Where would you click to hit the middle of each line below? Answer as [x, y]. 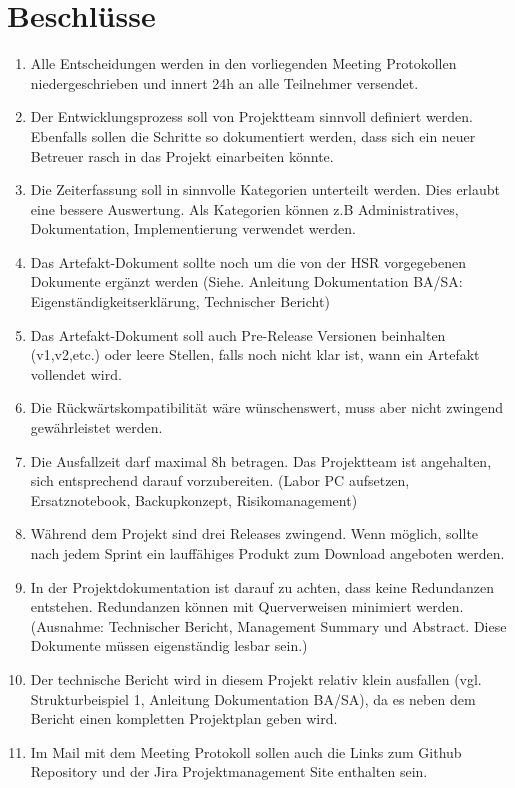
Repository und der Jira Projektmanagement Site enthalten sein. [229, 771]
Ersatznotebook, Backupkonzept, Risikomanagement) [194, 499]
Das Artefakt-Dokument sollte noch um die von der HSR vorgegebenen [248, 261]
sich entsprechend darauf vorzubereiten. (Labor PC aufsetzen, [220, 480]
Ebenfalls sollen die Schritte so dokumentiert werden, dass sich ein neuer [253, 135]
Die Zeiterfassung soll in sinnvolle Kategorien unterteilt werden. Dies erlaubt [265, 189]
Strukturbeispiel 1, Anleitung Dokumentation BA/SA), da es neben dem [253, 698]
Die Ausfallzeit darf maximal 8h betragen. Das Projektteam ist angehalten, [261, 460]
